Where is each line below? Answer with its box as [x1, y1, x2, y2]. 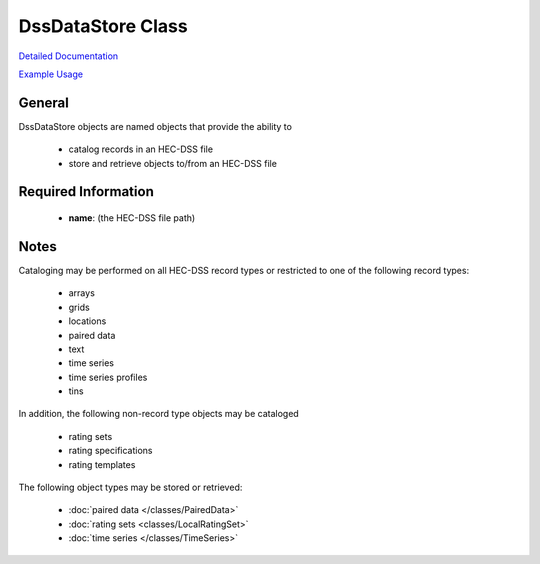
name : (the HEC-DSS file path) [68, 212, 196, 224]
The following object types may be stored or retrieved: [18, 481, 243, 494]
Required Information [18, 183, 154, 200]
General [18, 94, 70, 111]
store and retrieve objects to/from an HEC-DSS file [68, 157, 277, 169]
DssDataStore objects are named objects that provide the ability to [18, 120, 292, 132]
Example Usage [18, 68, 84, 80]
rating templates [68, 458, 136, 470]
